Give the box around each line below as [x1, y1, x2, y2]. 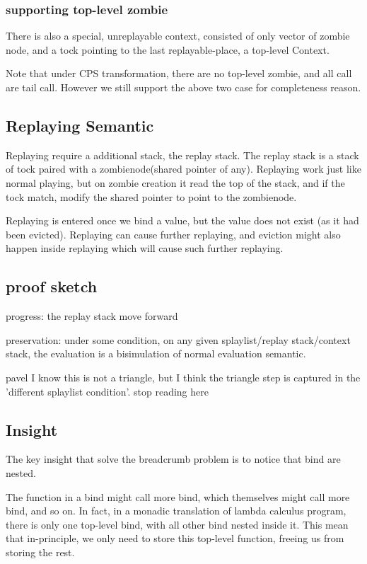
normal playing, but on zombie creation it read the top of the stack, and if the [6, 175, 345, 190]
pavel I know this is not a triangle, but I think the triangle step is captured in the [6, 369, 361, 384]
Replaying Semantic [6, 114, 154, 136]
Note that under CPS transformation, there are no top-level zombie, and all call [6, 66, 352, 81]
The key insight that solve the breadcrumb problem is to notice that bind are [6, 451, 341, 466]
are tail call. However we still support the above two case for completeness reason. [6, 80, 361, 94]
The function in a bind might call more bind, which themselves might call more [6, 489, 350, 504]
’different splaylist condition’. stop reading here [6, 384, 209, 398]
